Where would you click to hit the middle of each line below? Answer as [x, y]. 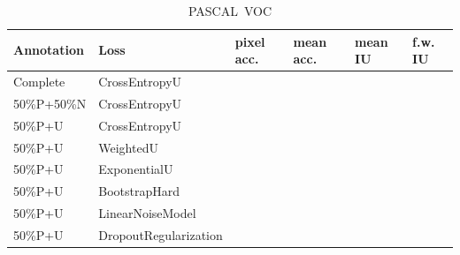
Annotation [49, 50]
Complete [39, 82]
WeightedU [128, 147]
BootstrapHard [139, 191]
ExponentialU [136, 169]
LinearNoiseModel [147, 213]
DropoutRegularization [161, 234]
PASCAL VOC [230, 11]
